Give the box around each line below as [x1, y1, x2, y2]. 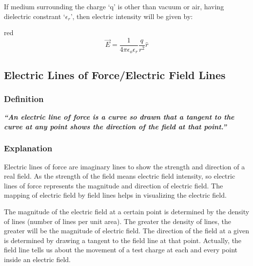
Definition [4, 93, 44, 104]
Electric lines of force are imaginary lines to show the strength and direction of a [4, 161, 245, 171]
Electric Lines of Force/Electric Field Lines [4, 67, 226, 82]
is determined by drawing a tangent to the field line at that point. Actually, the [4, 235, 242, 245]
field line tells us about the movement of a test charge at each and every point [4, 245, 237, 255]
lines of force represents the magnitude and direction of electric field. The [4, 180, 223, 190]
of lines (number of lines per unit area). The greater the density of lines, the [4, 216, 232, 226]
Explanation [4, 142, 53, 154]
